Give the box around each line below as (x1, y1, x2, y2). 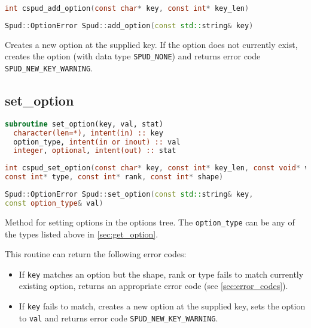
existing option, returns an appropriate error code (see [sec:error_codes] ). (19, 279, 288, 292)
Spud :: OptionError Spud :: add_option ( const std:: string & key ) (5, 21, 254, 30)
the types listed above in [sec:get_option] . (5, 227, 158, 240)
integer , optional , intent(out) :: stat (13, 146, 176, 155)
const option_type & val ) (5, 198, 103, 207)
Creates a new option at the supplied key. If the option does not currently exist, (5, 38, 298, 50)
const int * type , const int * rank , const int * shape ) (5, 173, 224, 182)
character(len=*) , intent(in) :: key (13, 128, 163, 137)
